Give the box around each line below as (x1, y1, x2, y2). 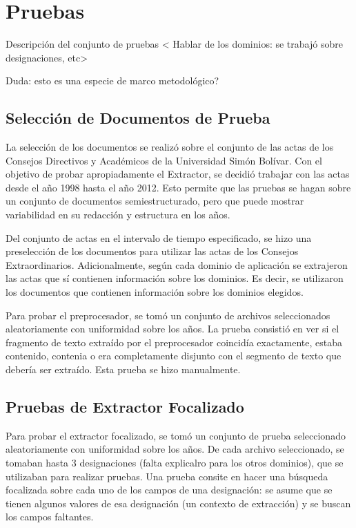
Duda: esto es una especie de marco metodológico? (6, 73, 219, 88)
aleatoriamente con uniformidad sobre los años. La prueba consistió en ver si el (6, 321, 339, 336)
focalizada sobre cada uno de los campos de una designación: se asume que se (6, 482, 333, 497)
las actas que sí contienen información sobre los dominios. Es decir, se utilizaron (6, 271, 344, 285)
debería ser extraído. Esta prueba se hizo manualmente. (6, 362, 241, 377)
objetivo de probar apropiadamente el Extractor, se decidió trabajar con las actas (6, 167, 350, 181)
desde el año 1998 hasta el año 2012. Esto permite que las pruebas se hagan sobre (6, 180, 351, 194)
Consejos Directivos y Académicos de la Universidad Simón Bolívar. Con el (6, 153, 322, 167)
